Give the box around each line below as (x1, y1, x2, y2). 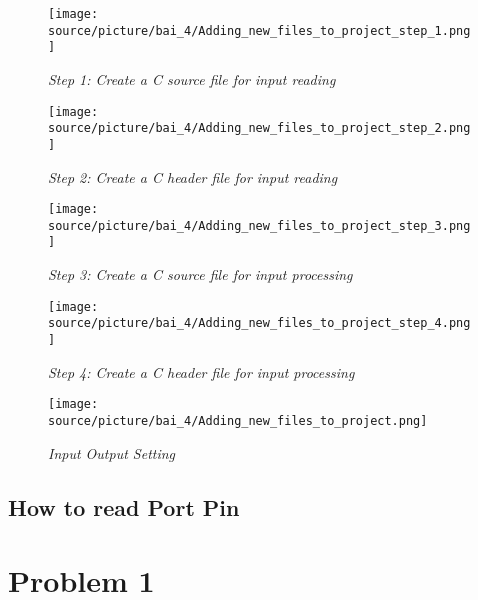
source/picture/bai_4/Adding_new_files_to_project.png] (48, 413, 428, 428)
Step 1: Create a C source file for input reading (48, 68, 336, 89)
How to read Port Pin (8, 491, 240, 522)
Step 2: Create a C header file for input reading (48, 166, 338, 187)
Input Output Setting (48, 442, 176, 463)
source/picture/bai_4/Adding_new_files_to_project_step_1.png (48, 23, 471, 38)
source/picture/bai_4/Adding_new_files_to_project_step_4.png (48, 316, 471, 331)
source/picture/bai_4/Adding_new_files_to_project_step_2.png (48, 121, 471, 136)
